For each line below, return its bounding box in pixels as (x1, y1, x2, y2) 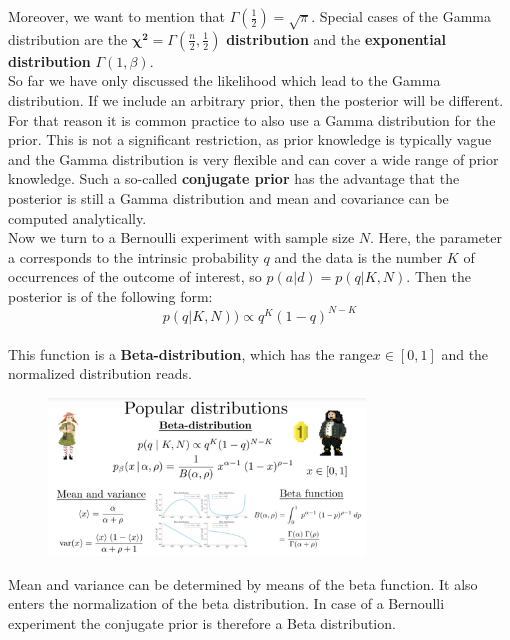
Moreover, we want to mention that (8, 6, 226, 26)
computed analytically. (8, 207, 147, 228)
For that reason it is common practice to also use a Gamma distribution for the (8, 109, 496, 130)
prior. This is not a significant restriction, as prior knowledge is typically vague (8, 129, 492, 150)
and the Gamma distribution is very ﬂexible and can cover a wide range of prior (8, 148, 499, 169)
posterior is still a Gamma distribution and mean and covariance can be (8, 187, 449, 208)
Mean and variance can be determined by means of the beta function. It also (8, 573, 478, 594)
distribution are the (8, 28, 128, 49)
